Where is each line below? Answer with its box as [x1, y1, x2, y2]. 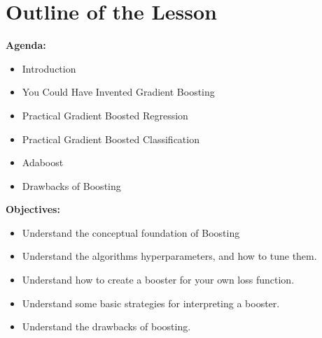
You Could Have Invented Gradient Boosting [22, 84, 215, 99]
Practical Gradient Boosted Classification [22, 131, 199, 146]
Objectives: [6, 202, 60, 216]
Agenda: [6, 38, 46, 52]
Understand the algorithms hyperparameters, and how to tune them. [22, 249, 317, 263]
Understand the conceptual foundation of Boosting [22, 225, 240, 240]
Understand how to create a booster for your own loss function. [22, 272, 295, 287]
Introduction [22, 61, 76, 75]
